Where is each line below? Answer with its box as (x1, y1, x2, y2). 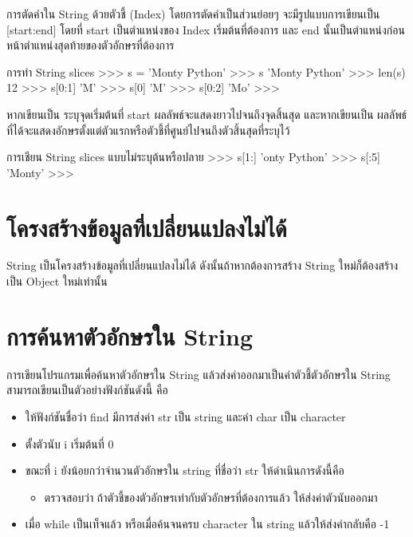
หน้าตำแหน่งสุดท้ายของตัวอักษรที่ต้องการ (6, 37, 175, 53)
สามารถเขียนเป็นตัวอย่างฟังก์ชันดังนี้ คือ (6, 381, 168, 398)
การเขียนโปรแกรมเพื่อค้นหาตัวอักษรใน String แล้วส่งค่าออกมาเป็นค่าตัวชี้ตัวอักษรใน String (6, 365, 391, 382)
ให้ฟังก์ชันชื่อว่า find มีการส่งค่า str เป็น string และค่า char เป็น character (25, 408, 346, 424)
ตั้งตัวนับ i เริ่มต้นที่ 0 (25, 435, 114, 452)
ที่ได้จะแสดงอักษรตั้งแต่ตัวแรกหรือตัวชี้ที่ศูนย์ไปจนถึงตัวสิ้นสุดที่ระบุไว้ (6, 121, 290, 138)
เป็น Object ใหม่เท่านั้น (6, 273, 108, 290)
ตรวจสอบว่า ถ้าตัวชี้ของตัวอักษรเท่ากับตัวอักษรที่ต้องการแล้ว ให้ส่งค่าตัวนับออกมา (44, 488, 378, 505)
